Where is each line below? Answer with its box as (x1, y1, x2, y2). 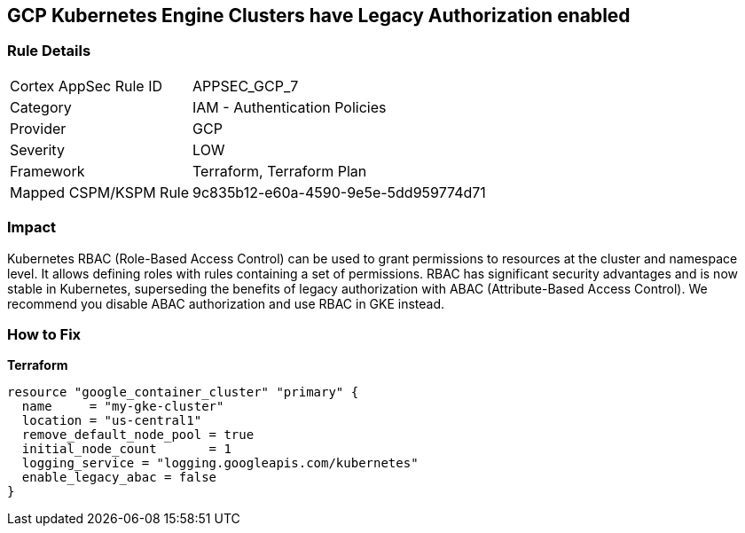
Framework (10, 161, 85, 180)
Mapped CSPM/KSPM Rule (10, 183, 190, 201)
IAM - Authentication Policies (192, 98, 387, 116)
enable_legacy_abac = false (21, 470, 217, 485)
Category (10, 98, 72, 116)
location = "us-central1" (21, 413, 202, 428)
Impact (7, 218, 57, 237)
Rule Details (7, 42, 91, 60)
